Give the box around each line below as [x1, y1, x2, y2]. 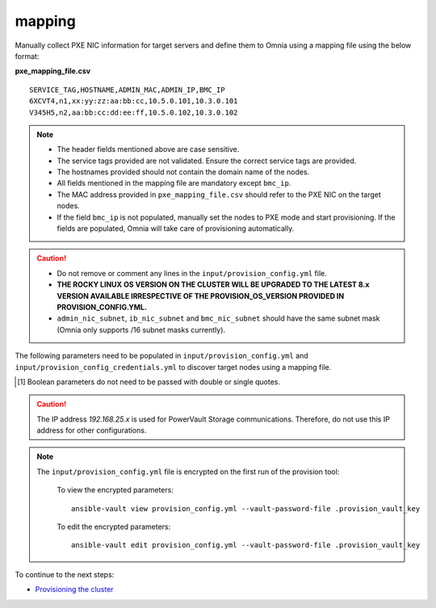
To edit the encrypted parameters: [57, 522, 171, 532]
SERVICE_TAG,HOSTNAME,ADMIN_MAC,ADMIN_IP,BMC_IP [29, 85, 225, 94]
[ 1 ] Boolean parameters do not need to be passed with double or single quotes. [17, 376, 281, 387]
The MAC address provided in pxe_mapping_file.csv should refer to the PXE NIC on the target [57, 190, 381, 199]
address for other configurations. [36, 426, 147, 435]
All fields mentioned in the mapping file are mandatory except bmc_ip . [57, 178, 291, 188]
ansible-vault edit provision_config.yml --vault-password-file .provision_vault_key [71, 541, 421, 550]
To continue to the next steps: [15, 569, 115, 579]
